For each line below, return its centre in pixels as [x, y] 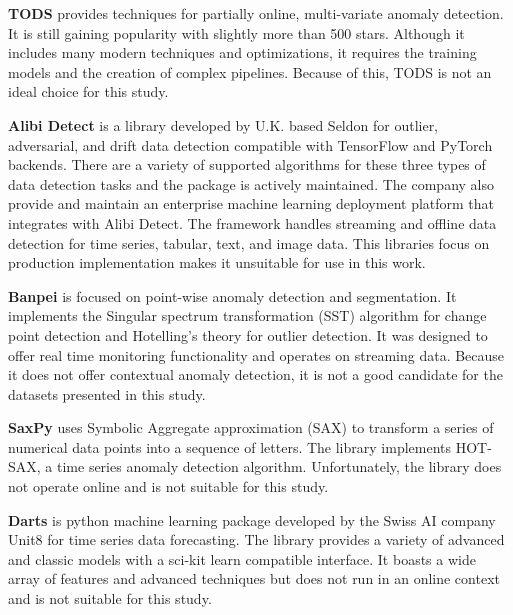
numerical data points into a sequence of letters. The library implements [230, 446]
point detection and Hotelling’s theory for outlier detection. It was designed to [248, 334]
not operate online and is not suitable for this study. [168, 486]
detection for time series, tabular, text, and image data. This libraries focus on [249, 242]
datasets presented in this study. [107, 393]
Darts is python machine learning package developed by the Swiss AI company [252, 519]
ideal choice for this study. [88, 91]
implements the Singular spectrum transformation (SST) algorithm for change [247, 315]
